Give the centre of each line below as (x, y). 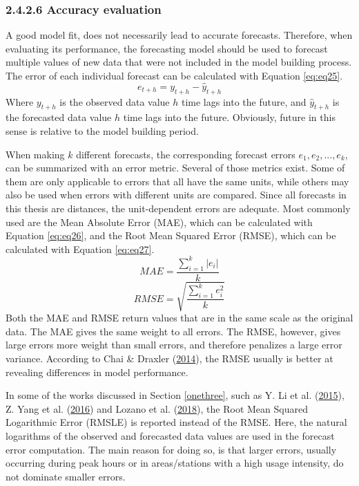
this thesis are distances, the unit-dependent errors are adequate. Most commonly (178, 208)
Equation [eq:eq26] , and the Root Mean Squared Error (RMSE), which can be (171, 235)
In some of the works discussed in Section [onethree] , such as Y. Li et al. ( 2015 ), (175, 395)
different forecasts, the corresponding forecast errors (186, 154)
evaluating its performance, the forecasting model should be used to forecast (167, 48)
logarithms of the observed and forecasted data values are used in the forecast (170, 435)
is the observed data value (115, 101)
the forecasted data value (59, 117)
